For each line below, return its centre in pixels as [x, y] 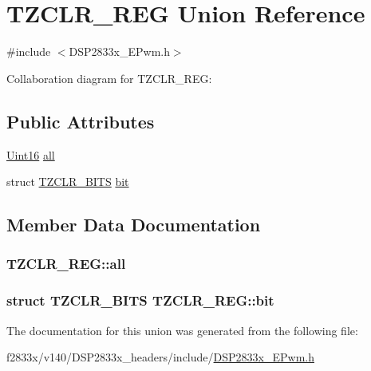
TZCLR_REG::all [66, 264]
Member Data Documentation [134, 225]
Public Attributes [81, 121]
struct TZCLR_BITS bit [68, 182]
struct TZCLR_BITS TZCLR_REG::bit [140, 300]
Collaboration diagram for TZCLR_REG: [109, 78]
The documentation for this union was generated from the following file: [182, 330]
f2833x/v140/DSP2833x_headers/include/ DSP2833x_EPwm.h [160, 357]
